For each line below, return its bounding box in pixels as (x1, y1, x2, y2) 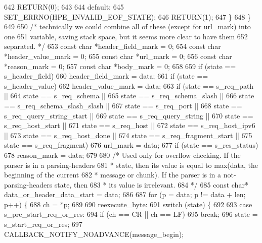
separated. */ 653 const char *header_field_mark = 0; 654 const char (4, 41, 221, 51)
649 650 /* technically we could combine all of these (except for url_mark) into (4, 21, 251, 32)
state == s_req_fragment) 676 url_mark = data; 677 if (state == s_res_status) (4, 140, 258, 150)
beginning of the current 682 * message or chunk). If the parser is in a (4, 169, 222, 180)
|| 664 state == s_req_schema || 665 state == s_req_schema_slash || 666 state (4, 90, 254, 101)
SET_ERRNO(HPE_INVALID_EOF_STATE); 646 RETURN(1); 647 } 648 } (4, 11, 251, 22)
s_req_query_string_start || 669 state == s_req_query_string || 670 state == (4, 110, 253, 120)
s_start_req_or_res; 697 (4, 219, 82, 229)
